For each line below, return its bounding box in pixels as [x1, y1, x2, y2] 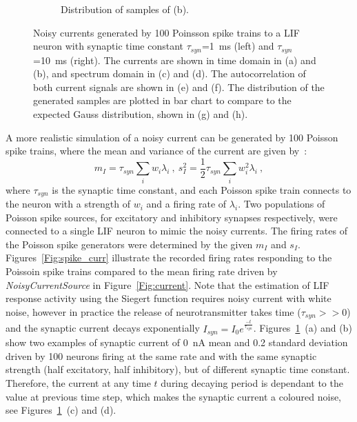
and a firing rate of [146, 197, 227, 211]
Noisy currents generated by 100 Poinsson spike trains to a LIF [33, 25, 300, 39]
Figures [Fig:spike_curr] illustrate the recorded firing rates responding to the [6, 250, 332, 265]
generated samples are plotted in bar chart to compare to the [33, 93, 292, 108]
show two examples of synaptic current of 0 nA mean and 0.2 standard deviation [6, 335, 348, 350]
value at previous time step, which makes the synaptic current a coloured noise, [6, 389, 342, 403]
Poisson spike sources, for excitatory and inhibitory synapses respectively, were [6, 210, 338, 224]
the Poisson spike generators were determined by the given [6, 237, 253, 251]
